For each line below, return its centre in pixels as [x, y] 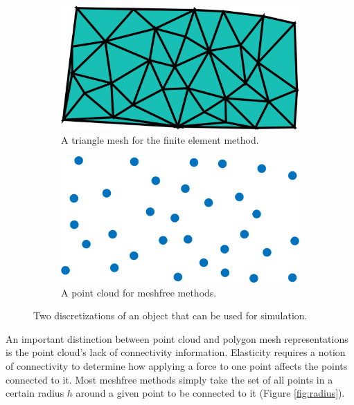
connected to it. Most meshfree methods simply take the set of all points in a [169, 379]
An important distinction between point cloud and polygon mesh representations [177, 338]
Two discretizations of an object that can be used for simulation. [170, 315]
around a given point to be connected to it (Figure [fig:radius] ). [210, 393]
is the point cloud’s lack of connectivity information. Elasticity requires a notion [176, 352]
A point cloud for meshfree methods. [139, 292]
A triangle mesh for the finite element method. [160, 139]
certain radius [35, 393]
